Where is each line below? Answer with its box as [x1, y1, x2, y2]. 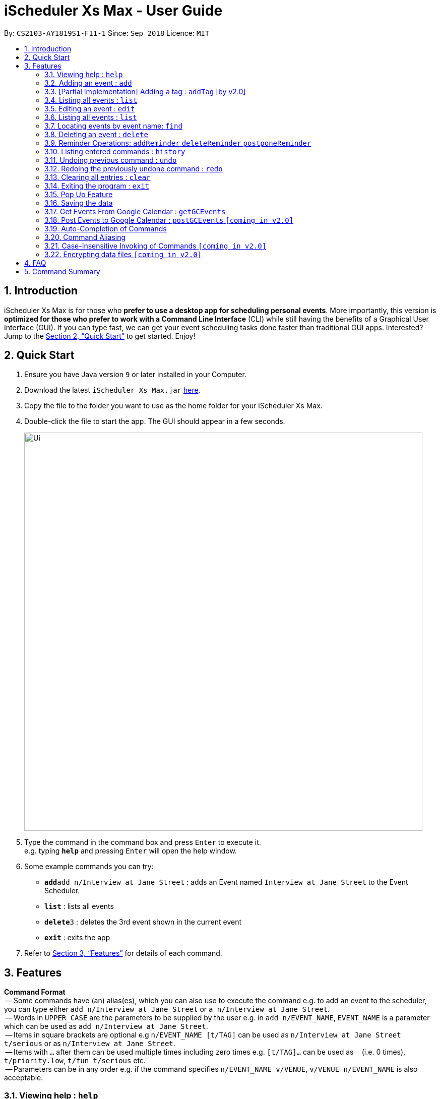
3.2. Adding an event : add [44, 78, 132, 87]
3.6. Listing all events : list [44, 112, 137, 121]
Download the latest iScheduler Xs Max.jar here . [24, 386, 201, 395]
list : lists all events [44, 902, 114, 911]
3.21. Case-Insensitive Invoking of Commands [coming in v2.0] [44, 241, 267, 250]
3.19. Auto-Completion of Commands [44, 224, 167, 233]
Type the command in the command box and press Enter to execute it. [24, 838, 261, 847]
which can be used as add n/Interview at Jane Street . [4, 1022, 208, 1031]
